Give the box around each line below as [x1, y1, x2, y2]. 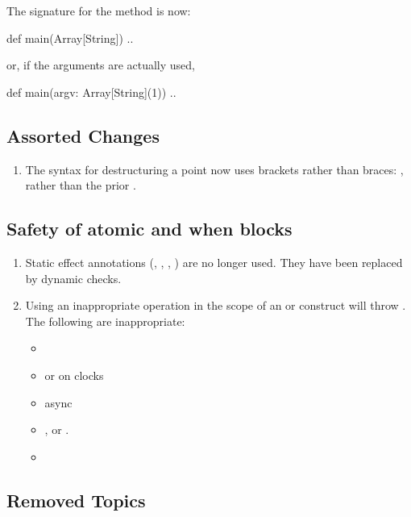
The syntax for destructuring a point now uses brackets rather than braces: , [25, 161, 404, 177]
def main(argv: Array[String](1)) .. [6, 83, 176, 100]
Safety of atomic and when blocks [6, 216, 293, 241]
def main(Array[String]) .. [6, 29, 134, 46]
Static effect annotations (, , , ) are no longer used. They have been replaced [25, 253, 403, 270]
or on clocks [44, 366, 104, 383]
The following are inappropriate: [25, 312, 185, 329]
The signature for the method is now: [6, 2, 191, 19]
